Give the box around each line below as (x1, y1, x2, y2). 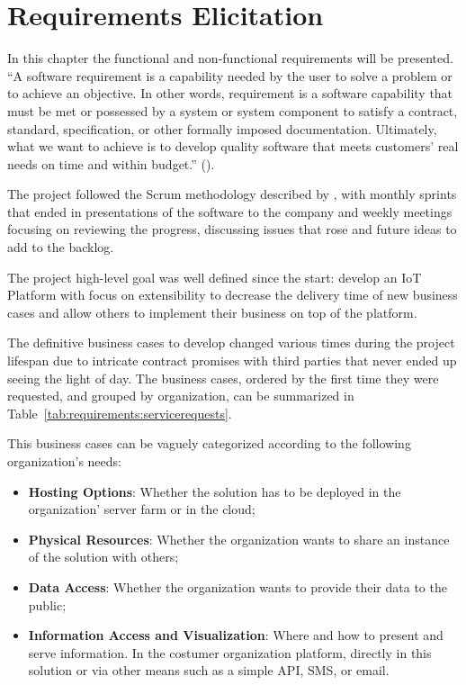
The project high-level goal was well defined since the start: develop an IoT (7, 267, 422, 286)
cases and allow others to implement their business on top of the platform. (7, 302, 417, 321)
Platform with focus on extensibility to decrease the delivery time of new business (7, 285, 458, 304)
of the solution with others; (28, 547, 179, 566)
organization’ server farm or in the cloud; (28, 500, 255, 518)
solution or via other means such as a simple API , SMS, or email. (28, 661, 390, 680)
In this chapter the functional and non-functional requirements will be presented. (7, 49, 453, 68)
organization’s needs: (7, 452, 121, 470)
